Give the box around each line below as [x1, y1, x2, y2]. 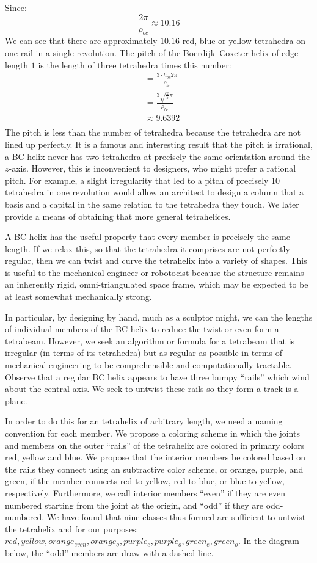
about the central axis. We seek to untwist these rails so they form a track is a [5, 382, 299, 395]
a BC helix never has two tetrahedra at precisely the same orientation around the [5, 150, 310, 162]
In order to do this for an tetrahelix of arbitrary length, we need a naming [5, 415, 283, 427]
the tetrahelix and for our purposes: [5, 522, 139, 535]
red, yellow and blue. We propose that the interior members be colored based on [5, 451, 306, 463]
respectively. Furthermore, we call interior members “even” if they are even [5, 486, 286, 499]
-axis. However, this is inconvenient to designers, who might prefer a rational [9, 162, 296, 175]
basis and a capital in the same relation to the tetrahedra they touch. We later [5, 197, 299, 210]
